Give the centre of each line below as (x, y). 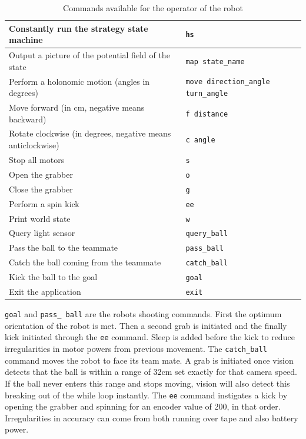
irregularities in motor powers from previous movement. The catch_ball (136, 349)
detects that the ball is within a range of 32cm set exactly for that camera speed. (151, 372)
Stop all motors (37, 159)
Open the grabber (41, 174)
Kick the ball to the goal (53, 277)
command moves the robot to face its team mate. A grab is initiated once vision (149, 360)
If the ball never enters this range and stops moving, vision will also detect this (147, 383)
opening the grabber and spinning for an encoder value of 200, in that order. (143, 406)
